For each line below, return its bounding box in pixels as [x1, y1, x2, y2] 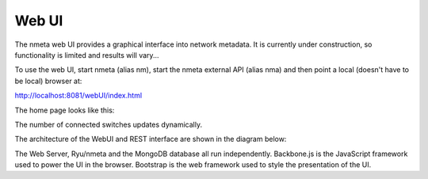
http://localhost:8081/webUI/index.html [14, 91, 143, 101]
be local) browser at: [14, 76, 82, 86]
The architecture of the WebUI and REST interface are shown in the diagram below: [14, 135, 287, 144]
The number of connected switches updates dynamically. [14, 120, 202, 129]
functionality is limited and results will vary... [14, 50, 159, 59]
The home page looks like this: [14, 105, 115, 115]
